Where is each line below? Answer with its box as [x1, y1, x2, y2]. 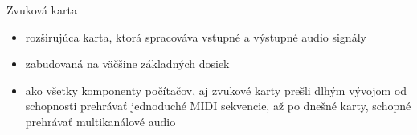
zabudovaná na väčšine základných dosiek [25, 55, 230, 72]
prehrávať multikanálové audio [25, 113, 176, 129]
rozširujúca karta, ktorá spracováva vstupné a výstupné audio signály [25, 28, 366, 45]
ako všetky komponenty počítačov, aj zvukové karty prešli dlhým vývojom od [25, 81, 407, 98]
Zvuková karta [6, 2, 77, 18]
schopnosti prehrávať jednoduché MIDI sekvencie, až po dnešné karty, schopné [25, 97, 411, 114]
